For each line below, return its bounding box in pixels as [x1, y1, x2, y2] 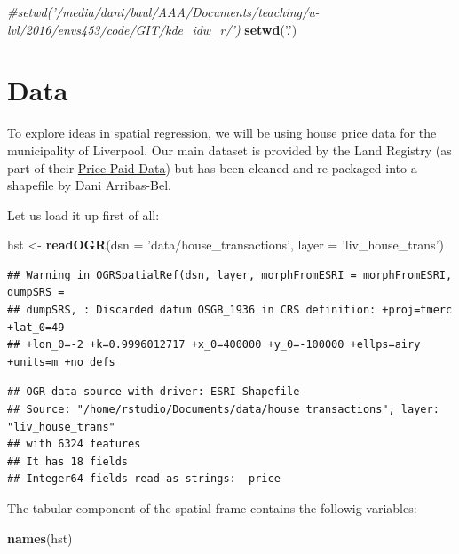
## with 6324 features [7, 438, 141, 451]
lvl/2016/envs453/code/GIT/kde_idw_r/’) [7, 20, 241, 38]
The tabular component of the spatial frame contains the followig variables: [7, 499, 417, 517]
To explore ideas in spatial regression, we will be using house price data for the [7, 123, 437, 142]
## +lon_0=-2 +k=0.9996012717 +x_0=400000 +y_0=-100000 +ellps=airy [7, 338, 421, 352]
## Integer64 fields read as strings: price [7, 472, 281, 486]
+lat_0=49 [7, 321, 65, 334]
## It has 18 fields [7, 455, 129, 468]
